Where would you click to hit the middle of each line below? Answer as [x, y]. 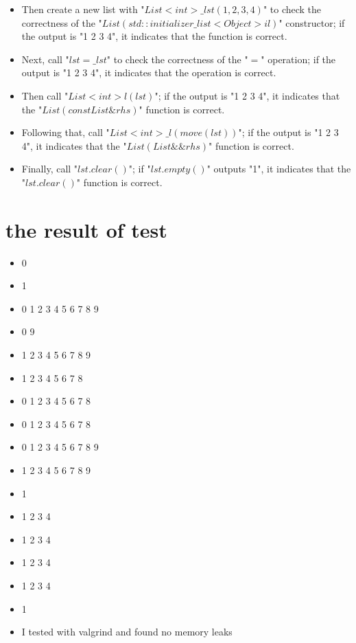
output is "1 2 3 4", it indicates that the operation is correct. [149, 72]
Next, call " [45, 59]
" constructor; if [312, 22]
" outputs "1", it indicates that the [279, 169]
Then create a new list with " [83, 9]
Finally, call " [50, 169]
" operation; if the [298, 59]
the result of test [86, 229]
